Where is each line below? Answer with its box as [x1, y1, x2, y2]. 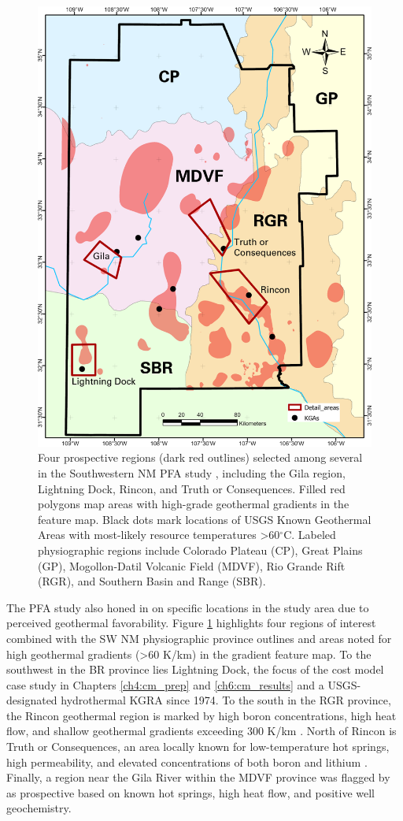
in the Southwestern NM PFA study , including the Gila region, [38, 464, 346, 481]
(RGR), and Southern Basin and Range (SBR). [38, 573, 266, 589]
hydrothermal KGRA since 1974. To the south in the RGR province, [61, 692, 391, 708]
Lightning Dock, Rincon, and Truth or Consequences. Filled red [38, 480, 346, 496]
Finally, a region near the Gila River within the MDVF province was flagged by [6, 769, 390, 786]
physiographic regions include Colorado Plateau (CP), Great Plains [38, 541, 363, 558]
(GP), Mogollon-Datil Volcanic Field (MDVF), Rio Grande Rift [38, 557, 346, 574]
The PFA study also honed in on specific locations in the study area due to [6, 599, 369, 615]
